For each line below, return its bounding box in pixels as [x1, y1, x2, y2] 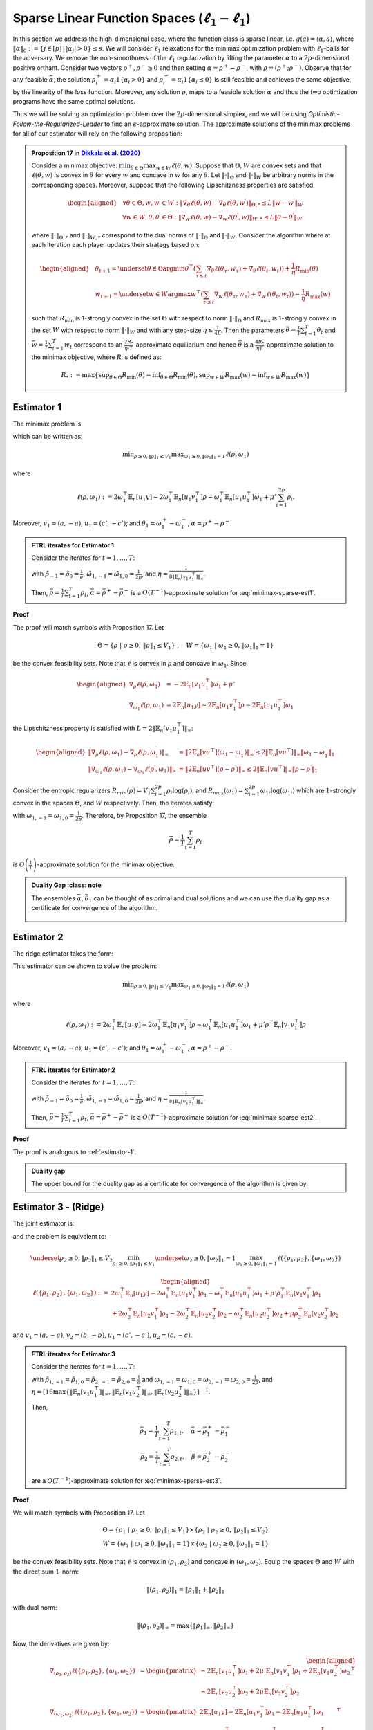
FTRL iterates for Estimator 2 [31, 1066, 115, 1074]
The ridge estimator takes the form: [12, 949, 114, 958]
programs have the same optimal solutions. [12, 98, 136, 106]
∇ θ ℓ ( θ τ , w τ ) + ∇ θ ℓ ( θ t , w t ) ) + [207, 264, 291, 274]
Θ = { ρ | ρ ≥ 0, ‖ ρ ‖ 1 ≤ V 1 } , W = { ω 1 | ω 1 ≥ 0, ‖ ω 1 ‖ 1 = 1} [97, 641, 274, 650]
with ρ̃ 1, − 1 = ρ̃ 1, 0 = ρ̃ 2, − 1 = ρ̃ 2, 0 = [31, 1375, 137, 1385]
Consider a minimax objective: [31, 161, 117, 170]
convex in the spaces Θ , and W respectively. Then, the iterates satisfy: [12, 799, 214, 807]
